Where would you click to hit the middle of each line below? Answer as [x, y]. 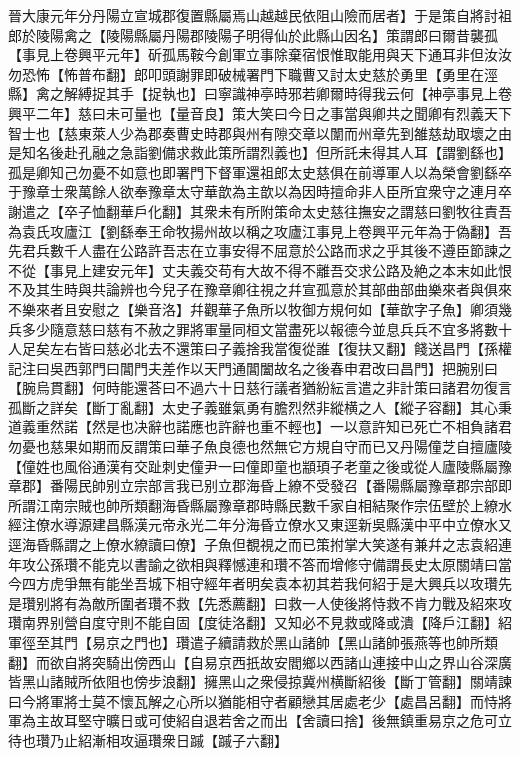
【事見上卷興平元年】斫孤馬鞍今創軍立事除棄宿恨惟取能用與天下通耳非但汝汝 [260, 54]
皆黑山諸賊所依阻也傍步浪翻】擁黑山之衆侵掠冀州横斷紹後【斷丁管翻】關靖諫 [260, 681]
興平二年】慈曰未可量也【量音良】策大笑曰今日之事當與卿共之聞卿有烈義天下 [260, 112]
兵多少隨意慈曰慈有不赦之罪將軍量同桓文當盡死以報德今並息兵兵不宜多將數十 [260, 328]
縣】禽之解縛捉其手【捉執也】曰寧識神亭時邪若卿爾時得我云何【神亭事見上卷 [260, 93]
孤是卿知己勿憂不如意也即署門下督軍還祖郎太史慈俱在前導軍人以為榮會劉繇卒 [260, 171]
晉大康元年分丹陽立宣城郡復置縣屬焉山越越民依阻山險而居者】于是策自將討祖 [260, 15]
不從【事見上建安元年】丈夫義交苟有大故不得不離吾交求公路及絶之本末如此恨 [260, 269]
